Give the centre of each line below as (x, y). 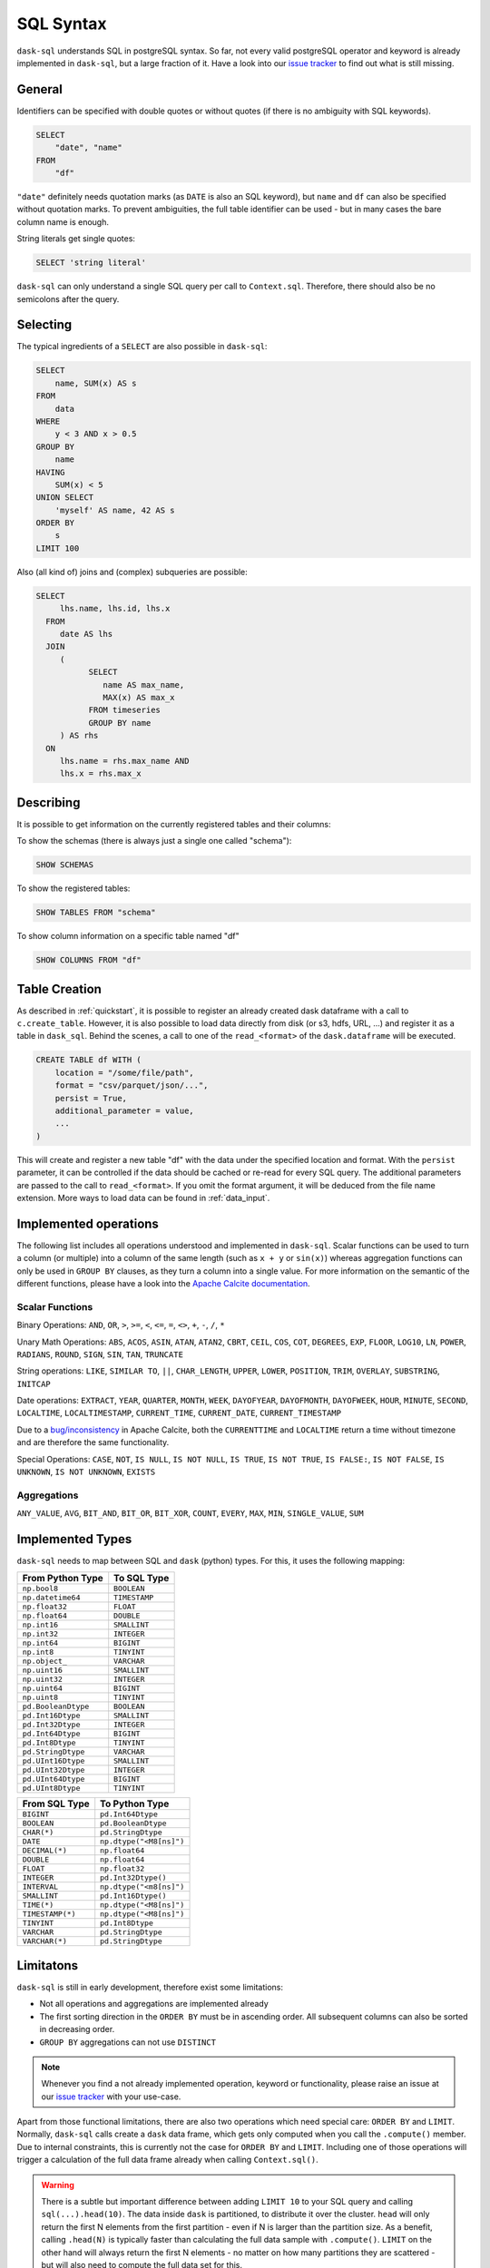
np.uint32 (43, 1680)
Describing (49, 802)
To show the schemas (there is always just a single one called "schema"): (154, 841)
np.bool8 (40, 1589)
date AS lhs (86, 634)
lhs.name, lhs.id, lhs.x (115, 609)
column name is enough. (63, 221)
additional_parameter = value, (124, 1110)
